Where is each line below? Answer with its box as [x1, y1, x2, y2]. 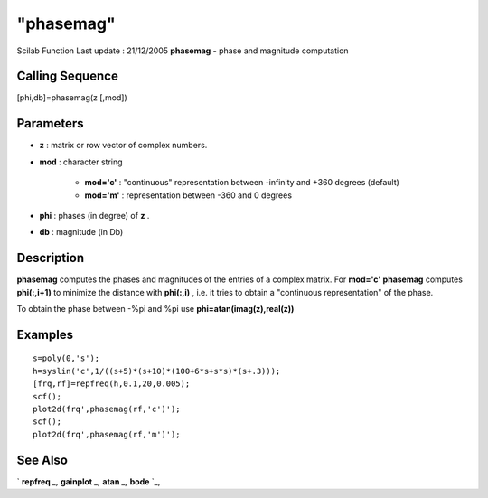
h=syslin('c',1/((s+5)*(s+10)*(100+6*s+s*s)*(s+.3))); [33, 366, 281, 376]
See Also [16, 452, 68, 467]
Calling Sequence [16, 69, 119, 84]
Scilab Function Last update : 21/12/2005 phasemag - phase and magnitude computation [16, 45, 349, 56]
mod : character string [39, 156, 123, 167]
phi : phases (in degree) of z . [39, 210, 150, 221]
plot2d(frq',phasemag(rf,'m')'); [33, 429, 181, 439]
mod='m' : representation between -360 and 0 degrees [84, 190, 293, 201]
